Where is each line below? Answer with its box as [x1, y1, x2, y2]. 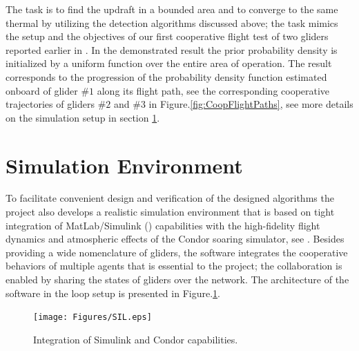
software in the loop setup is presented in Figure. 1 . [6, 285, 220, 300]
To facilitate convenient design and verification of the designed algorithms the [6, 191, 334, 205]
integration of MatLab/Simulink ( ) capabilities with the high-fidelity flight [6, 218, 320, 232]
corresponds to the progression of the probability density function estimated [6, 69, 327, 84]
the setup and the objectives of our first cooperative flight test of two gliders [6, 29, 329, 44]
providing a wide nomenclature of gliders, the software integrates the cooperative [6, 245, 348, 259]
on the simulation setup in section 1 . [6, 110, 160, 124]
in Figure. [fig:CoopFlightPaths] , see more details [148, 97, 353, 111]
